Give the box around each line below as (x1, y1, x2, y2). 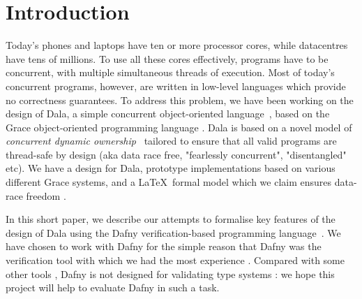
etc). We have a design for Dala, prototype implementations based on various (6, 161, 335, 175)
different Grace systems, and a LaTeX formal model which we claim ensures (6, 175, 332, 189)
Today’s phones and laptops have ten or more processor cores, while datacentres (6, 38, 348, 52)
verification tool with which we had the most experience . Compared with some (6, 253, 345, 268)
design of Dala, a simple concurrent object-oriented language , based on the (6, 106, 330, 121)
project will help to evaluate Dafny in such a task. (6, 280, 220, 295)
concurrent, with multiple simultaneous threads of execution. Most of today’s (6, 65, 335, 80)
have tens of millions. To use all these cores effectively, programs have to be (6, 51, 329, 66)
